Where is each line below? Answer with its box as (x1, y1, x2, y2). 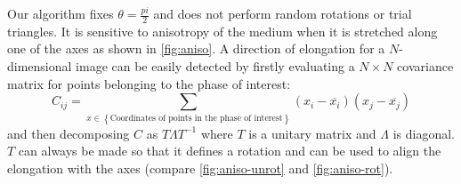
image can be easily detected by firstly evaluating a (76, 57, 355, 76)
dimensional (7, 57, 72, 76)
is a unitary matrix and (248, 124, 376, 142)
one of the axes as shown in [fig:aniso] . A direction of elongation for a (7, 39, 385, 58)
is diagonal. (392, 124, 455, 142)
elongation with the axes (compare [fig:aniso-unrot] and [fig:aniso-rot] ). (7, 158, 393, 177)
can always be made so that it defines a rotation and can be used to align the (18, 141, 441, 160)
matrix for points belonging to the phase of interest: (7, 74, 291, 92)
